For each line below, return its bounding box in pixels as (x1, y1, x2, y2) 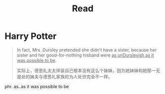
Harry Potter (4, 31, 57, 42)
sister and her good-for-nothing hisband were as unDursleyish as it (16, 52, 154, 58)
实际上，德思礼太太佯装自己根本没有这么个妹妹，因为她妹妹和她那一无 (16, 67, 161, 73)
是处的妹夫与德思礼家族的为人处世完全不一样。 (16, 73, 112, 79)
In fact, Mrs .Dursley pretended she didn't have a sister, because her (16, 47, 157, 53)
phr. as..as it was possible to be (4, 83, 69, 89)
